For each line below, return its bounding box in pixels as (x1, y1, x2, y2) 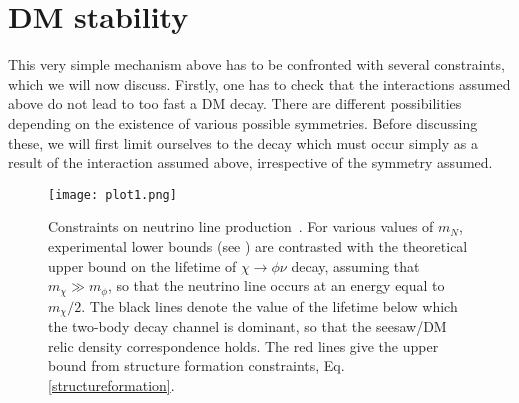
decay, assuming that (291, 255, 420, 276)
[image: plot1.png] (48, 187, 177, 202)
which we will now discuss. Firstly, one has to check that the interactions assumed (8, 73, 511, 94)
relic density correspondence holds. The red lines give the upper (48, 335, 439, 356)
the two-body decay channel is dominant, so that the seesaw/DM (48, 316, 447, 337)
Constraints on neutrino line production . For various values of (48, 216, 434, 237)
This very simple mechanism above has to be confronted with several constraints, (8, 54, 505, 75)
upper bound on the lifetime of (48, 255, 237, 276)
